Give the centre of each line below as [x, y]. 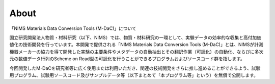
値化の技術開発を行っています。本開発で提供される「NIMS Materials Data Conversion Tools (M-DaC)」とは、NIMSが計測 [136, 45]
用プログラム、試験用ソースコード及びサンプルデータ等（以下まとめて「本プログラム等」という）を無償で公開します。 [134, 75]
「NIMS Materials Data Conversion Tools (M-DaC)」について [73, 28]
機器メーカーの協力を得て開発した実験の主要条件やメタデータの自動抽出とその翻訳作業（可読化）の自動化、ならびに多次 [136, 52]
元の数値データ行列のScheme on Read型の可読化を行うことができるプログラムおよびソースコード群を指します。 [127, 59]
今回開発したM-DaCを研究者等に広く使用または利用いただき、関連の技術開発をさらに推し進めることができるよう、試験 [135, 68]
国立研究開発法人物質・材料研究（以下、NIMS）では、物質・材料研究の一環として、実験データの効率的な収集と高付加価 [135, 37]
